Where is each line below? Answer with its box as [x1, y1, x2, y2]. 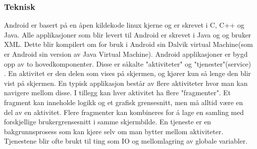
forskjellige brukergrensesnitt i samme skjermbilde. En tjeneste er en [4, 116, 211, 127]
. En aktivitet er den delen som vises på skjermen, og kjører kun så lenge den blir [4, 68, 251, 78]
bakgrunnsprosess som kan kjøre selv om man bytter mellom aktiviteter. [4, 126, 223, 136]
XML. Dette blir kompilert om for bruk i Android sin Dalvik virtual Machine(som [4, 39, 253, 49]
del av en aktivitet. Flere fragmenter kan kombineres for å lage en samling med [4, 107, 244, 117]
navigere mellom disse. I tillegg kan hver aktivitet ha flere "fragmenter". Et [4, 87, 231, 98]
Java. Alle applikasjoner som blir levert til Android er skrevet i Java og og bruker [4, 29, 252, 39]
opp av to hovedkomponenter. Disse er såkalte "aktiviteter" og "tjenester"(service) [4, 58, 251, 69]
